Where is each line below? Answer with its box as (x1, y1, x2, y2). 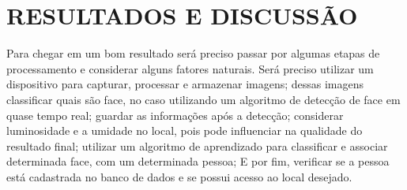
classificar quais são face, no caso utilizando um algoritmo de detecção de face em (6, 91, 401, 107)
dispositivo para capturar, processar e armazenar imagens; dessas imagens (6, 76, 364, 92)
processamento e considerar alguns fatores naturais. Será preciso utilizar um (6, 60, 374, 76)
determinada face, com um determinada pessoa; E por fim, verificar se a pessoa (6, 153, 390, 170)
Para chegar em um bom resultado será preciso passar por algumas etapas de (6, 45, 380, 61)
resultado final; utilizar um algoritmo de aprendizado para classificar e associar (6, 137, 388, 154)
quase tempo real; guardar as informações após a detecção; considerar (6, 106, 344, 123)
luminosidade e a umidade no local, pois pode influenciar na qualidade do (6, 122, 363, 139)
